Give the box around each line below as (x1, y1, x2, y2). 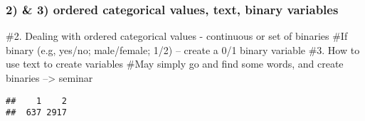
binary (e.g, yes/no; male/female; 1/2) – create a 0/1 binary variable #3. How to (6, 42, 360, 57)
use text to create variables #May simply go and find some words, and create (6, 56, 344, 71)
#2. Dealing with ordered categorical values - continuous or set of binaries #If (6, 28, 348, 43)
